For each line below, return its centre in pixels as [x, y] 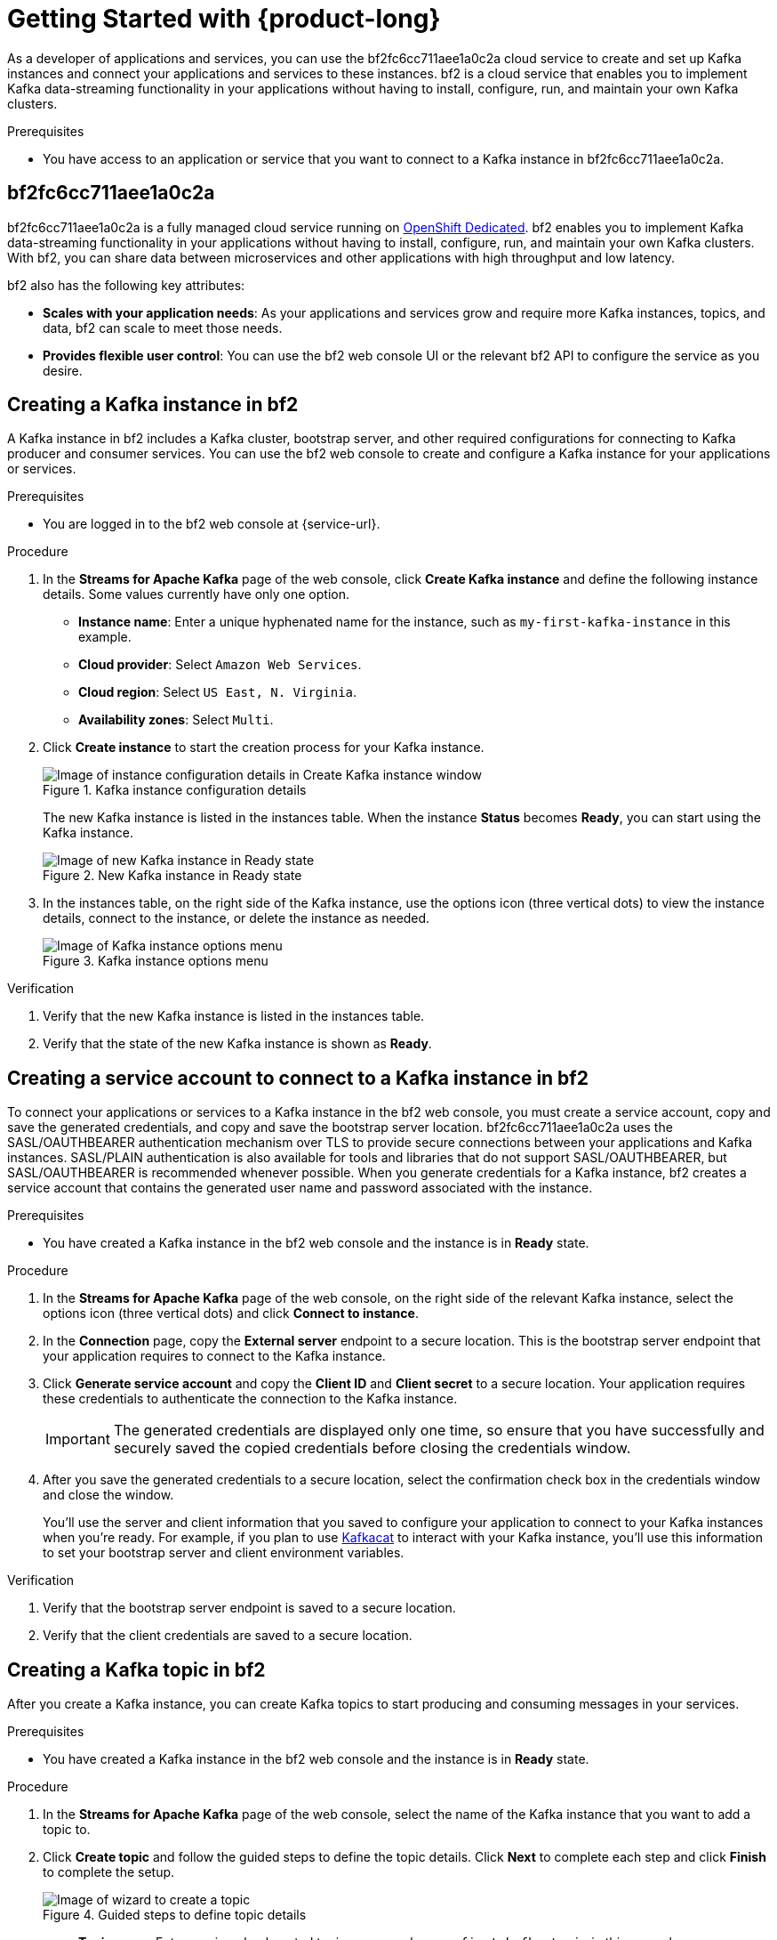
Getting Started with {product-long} [224, 19]
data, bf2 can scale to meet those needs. [163, 327]
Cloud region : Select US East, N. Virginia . [218, 692]
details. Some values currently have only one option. [196, 594]
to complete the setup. [109, 1872]
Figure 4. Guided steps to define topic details [175, 1915]
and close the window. [108, 1495]
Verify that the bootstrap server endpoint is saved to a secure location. [249, 1608]
